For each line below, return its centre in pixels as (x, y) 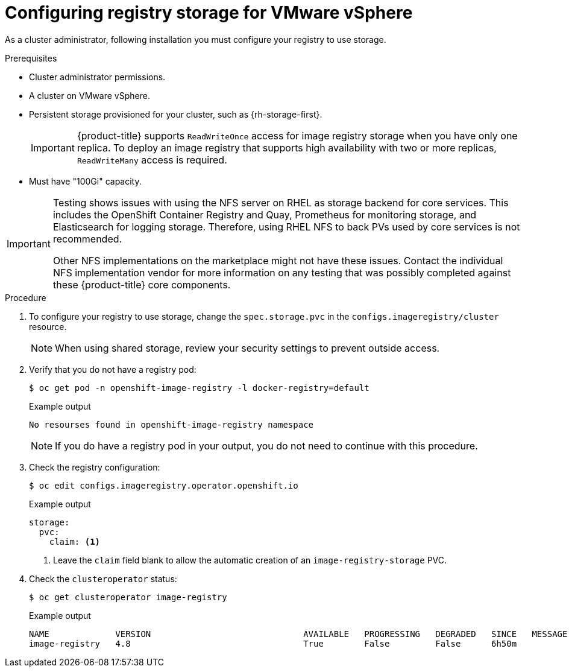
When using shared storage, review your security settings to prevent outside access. (247, 348)
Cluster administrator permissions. (97, 77)
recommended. (87, 239)
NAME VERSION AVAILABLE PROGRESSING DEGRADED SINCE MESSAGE (298, 634)
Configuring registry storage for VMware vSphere (209, 13)
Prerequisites (31, 58)
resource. (48, 326)
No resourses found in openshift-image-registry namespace (171, 424)
